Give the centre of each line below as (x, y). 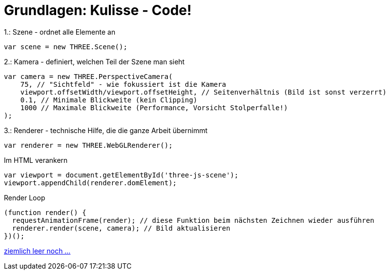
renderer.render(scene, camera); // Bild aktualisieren (121, 228)
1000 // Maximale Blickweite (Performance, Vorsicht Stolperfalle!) (154, 108)
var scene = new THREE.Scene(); (66, 47)
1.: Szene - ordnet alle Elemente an (60, 32)
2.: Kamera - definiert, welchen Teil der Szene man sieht (94, 61)
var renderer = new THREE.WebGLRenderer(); (88, 145)
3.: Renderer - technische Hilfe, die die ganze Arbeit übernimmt (106, 130)
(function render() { (45, 212)
